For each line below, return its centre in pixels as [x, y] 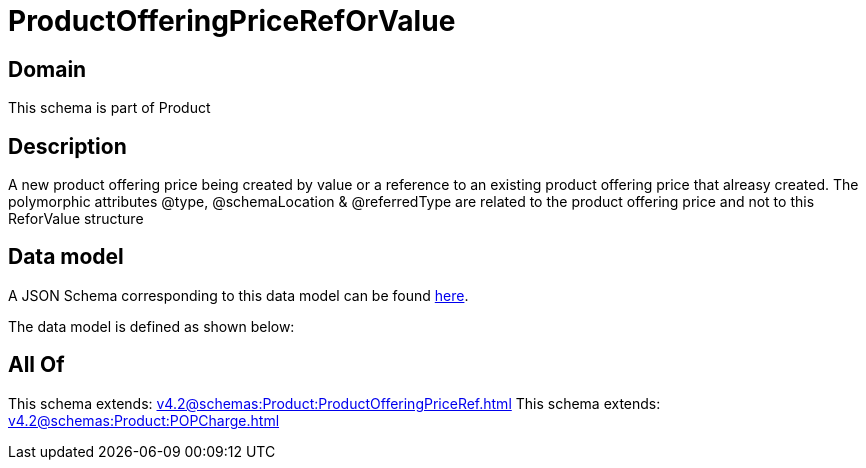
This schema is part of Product [109, 108]
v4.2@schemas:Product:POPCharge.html [144, 420]
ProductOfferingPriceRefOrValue [232, 21]
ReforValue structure [76, 219]
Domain [47, 69]
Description [67, 146]
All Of [36, 365]
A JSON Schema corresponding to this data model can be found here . [238, 295]
